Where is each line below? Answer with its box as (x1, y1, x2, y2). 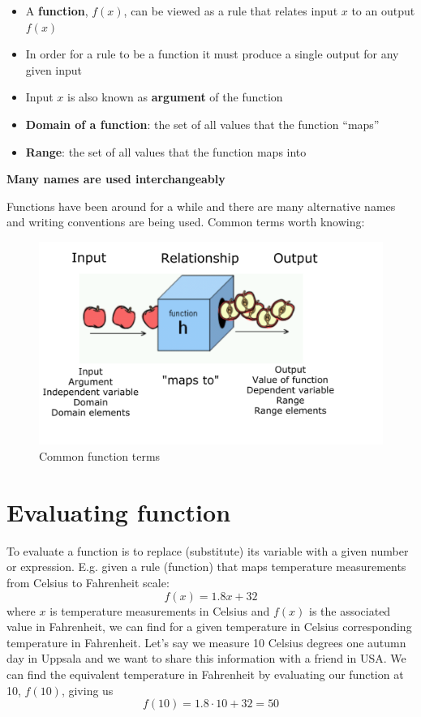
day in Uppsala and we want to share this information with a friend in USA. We (6, 650, 406, 667)
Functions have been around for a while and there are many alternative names (6, 197, 396, 214)
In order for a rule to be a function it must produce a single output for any (25, 45, 399, 62)
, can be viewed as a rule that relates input (123, 2, 338, 19)
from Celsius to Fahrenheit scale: (6, 573, 170, 590)
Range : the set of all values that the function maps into (25, 143, 307, 160)
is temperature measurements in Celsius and (49, 602, 270, 619)
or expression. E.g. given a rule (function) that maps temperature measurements (6, 558, 406, 575)
